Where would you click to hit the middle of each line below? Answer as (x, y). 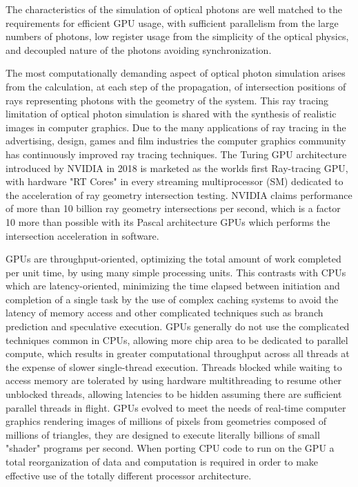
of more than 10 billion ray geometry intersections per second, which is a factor (173, 208)
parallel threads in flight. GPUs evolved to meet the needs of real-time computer (176, 407)
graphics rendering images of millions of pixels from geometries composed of (166, 421)
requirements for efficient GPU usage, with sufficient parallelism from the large (172, 22)
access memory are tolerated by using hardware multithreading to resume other (174, 380)
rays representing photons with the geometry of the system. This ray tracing (167, 100)
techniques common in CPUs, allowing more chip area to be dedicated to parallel (177, 340)
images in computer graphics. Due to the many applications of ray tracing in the (176, 127)
